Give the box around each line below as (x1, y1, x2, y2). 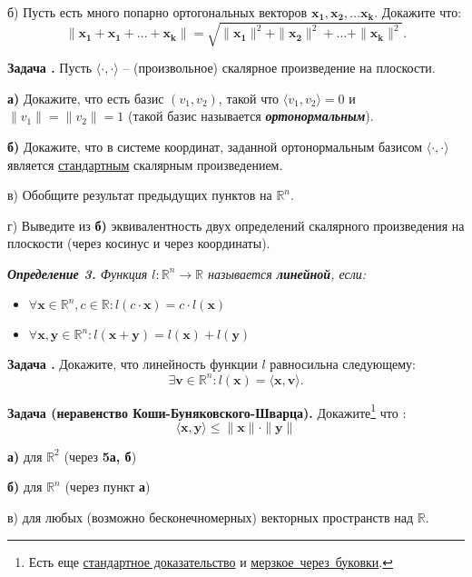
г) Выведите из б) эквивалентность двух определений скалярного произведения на (7, 215, 465, 234)
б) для (7, 477, 43, 496)
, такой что (218, 88, 280, 107)
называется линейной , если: (208, 264, 367, 283)
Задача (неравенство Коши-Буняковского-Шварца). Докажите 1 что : (7, 400, 407, 422)
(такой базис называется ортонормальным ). (127, 106, 374, 125)
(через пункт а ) (64, 477, 151, 496)
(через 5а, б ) (64, 446, 137, 465)
